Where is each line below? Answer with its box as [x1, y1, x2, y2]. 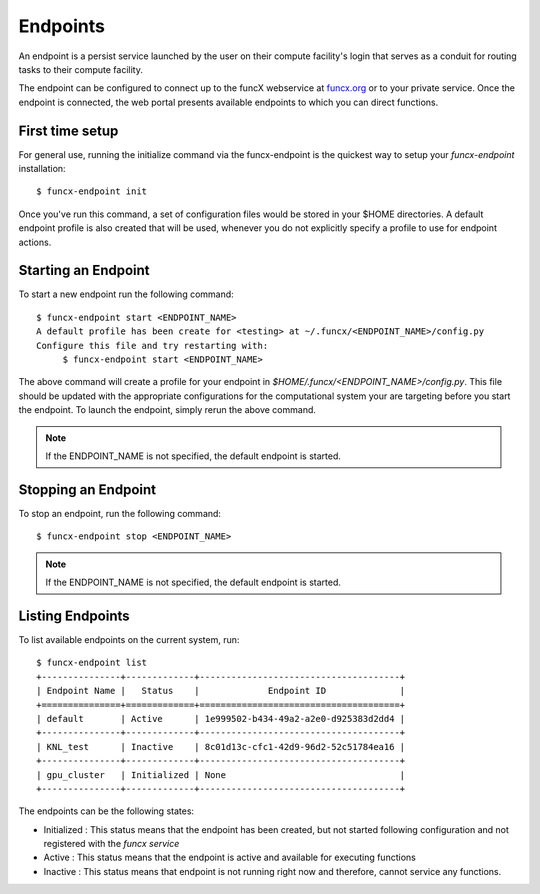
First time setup [18, 122, 119, 139]
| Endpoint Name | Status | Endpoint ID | [36, 685, 406, 697]
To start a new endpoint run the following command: [18, 288, 234, 300]
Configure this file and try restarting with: [36, 340, 269, 351]
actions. [18, 236, 52, 248]
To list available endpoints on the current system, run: [18, 633, 240, 645]
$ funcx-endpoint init [36, 186, 148, 197]
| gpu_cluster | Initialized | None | [36, 769, 406, 780]
